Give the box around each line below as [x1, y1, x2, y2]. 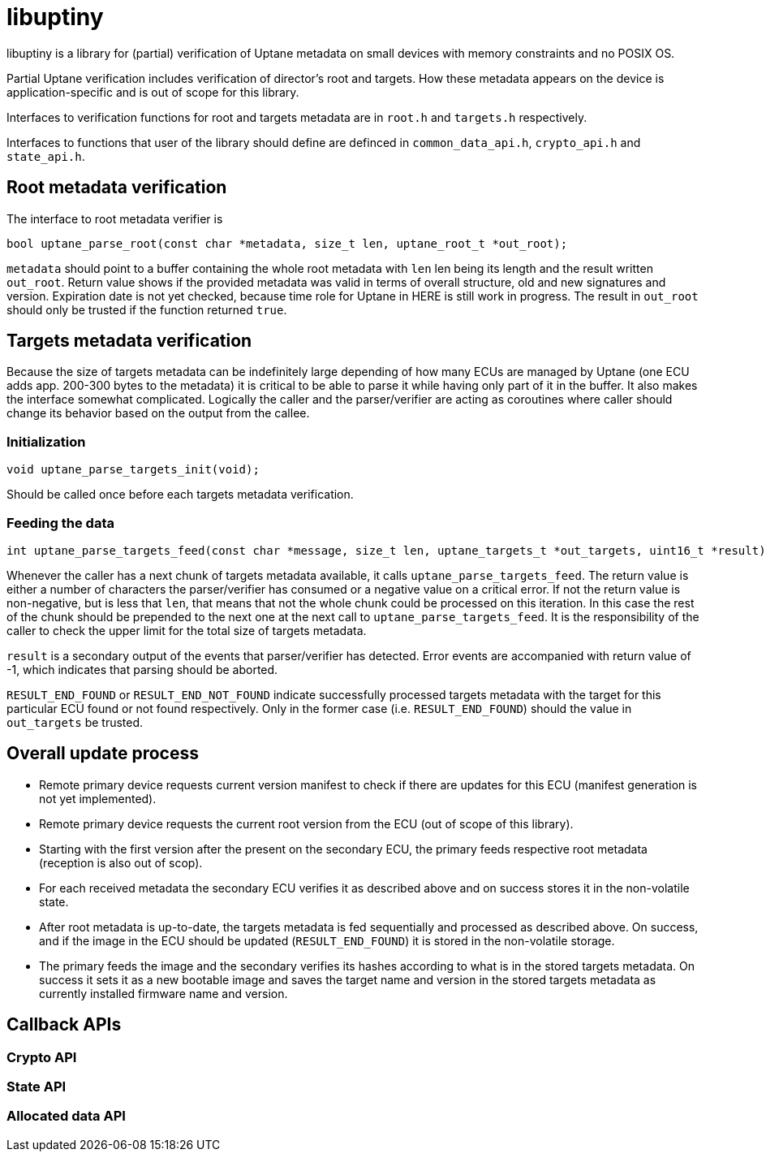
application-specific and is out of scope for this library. [6, 84, 299, 99]
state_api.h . [6, 149, 85, 163]
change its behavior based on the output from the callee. [6, 406, 310, 421]
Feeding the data [6, 514, 114, 531]
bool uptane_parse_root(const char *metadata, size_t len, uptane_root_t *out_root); [6, 236, 568, 250]
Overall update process [6, 743, 199, 764]
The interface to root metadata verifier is [6, 211, 223, 226]
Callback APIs [6, 1014, 122, 1035]
